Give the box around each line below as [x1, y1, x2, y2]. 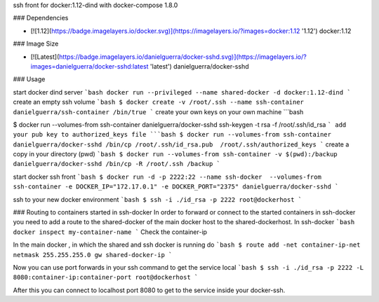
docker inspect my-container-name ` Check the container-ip [13, 228, 207, 236]
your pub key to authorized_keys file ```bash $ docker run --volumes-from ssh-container [13, 130, 331, 139]
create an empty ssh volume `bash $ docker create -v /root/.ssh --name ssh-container [13, 98, 305, 107]
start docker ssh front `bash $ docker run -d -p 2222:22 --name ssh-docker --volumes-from [13, 172, 322, 181]
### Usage [13, 75, 46, 83]
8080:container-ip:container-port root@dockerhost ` [13, 273, 199, 282]
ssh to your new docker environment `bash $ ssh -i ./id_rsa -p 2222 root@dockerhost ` [13, 195, 302, 203]
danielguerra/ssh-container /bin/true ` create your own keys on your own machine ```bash [13, 107, 304, 116]
